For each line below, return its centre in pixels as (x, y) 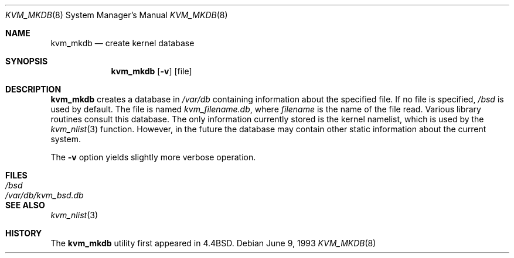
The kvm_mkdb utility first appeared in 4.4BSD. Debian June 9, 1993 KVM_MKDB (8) (213, 243)
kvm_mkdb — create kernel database (122, 43)
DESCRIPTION (33, 89)
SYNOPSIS (27, 61)
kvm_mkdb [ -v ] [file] (152, 71)
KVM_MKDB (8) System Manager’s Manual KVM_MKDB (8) (117, 15)
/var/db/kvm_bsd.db (45, 195)
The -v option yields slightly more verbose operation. (153, 157)
